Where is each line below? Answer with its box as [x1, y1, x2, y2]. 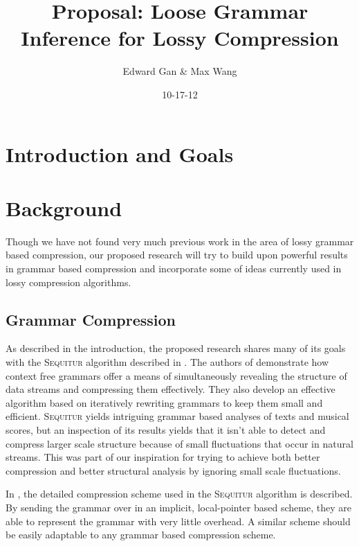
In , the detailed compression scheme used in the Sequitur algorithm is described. [6, 486, 353, 501]
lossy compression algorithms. [6, 274, 131, 289]
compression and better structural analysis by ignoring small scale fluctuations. [6, 463, 341, 477]
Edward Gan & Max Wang [122, 64, 237, 78]
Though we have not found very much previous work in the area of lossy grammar [6, 234, 354, 248]
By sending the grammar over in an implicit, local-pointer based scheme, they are [6, 500, 351, 514]
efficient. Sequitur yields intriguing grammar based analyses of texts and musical [6, 409, 349, 423]
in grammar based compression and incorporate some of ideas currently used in [6, 261, 342, 275]
